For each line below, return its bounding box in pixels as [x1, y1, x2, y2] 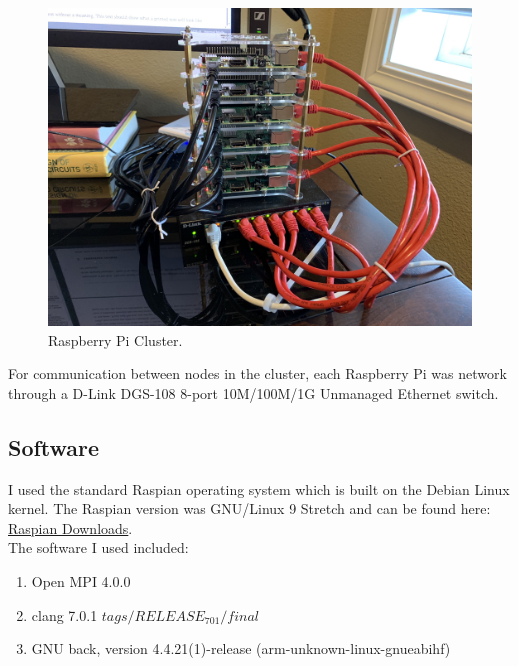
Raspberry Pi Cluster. [48, 329, 183, 350]
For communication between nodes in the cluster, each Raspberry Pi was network [8, 363, 507, 384]
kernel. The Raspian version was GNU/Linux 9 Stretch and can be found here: [8, 498, 491, 519]
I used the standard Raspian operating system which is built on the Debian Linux [8, 478, 510, 499]
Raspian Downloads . [8, 517, 133, 538]
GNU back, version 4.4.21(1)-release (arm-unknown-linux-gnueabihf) [31, 638, 451, 659]
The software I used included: [8, 537, 189, 558]
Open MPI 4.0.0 [31, 570, 131, 591]
